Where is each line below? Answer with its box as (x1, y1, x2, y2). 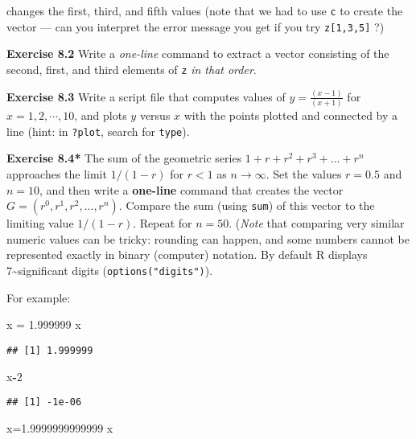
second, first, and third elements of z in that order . (6, 60, 257, 77)
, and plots (74, 107, 127, 124)
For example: (6, 289, 71, 306)
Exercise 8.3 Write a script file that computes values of (6, 88, 286, 105)
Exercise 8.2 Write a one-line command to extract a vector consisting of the (6, 45, 389, 62)
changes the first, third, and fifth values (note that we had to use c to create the (6, 2, 403, 18)
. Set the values (266, 166, 342, 183)
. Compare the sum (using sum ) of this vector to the (118, 197, 375, 214)
